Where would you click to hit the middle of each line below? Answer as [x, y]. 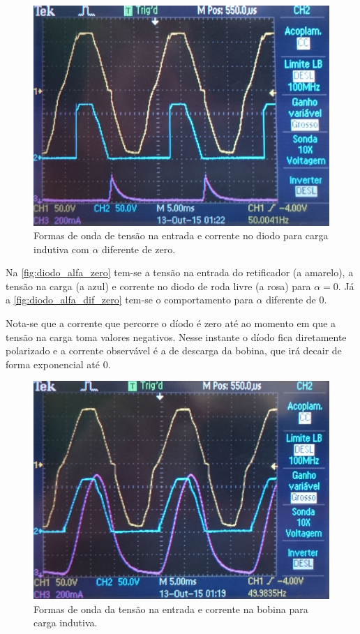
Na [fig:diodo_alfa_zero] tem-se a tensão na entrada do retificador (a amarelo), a [180, 272]
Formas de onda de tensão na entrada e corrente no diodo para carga [181, 235]
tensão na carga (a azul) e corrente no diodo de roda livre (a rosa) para [158, 286]
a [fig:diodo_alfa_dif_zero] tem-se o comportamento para [129, 300]
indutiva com [61, 249]
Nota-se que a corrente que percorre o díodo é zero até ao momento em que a [171, 323]
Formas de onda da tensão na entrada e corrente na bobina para [171, 609]
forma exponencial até [53, 364]
